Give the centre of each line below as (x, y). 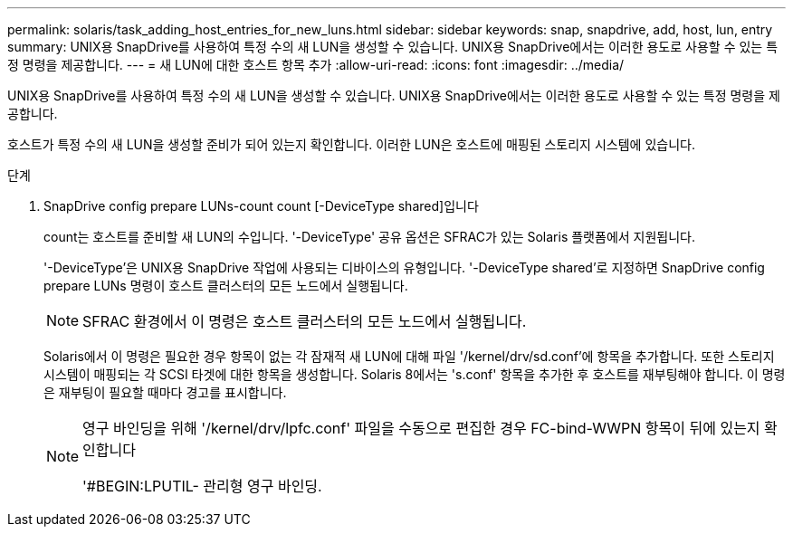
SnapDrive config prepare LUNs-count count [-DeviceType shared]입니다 (261, 206)
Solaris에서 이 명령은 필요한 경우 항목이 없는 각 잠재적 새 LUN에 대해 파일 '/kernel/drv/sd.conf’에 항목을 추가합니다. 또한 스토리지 (409, 356)
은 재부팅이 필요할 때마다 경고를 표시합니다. (165, 392)
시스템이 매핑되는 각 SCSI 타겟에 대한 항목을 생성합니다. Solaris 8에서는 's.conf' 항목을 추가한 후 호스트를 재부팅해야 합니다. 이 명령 (415, 374)
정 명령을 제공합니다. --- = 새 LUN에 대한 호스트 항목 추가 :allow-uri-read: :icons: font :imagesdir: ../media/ (316, 65)
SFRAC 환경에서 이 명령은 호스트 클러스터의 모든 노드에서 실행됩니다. (305, 321)
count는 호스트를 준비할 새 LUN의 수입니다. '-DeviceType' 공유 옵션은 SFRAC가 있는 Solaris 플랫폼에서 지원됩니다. (370, 237)
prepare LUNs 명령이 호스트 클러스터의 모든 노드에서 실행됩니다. (226, 286)
